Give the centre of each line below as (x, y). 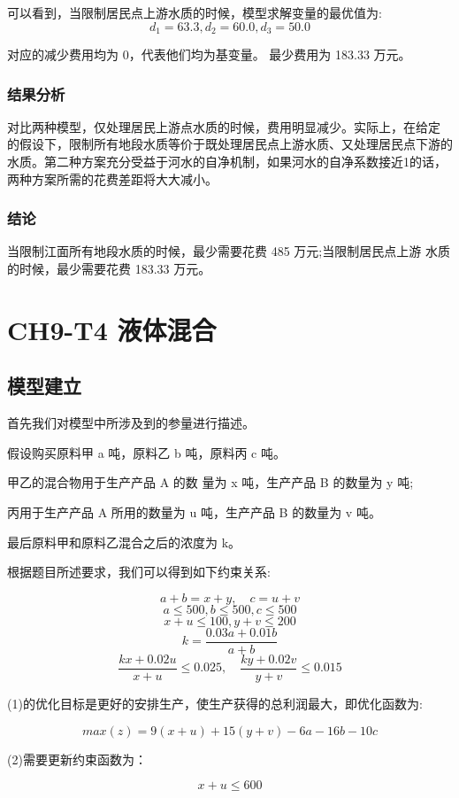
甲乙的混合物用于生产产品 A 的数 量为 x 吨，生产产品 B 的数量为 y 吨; (210, 482)
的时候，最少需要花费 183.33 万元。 (109, 269)
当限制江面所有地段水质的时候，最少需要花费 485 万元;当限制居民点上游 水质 (229, 251)
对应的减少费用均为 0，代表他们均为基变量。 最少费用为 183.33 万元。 (209, 54)
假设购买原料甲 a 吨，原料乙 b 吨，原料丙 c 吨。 (146, 452)
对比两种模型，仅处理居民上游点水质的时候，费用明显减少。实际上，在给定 (224, 126)
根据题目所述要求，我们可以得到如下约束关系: (139, 572)
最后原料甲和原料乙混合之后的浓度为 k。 (124, 542)
